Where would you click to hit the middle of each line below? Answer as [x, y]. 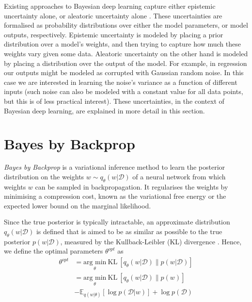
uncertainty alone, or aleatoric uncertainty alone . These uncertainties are [113, 15]
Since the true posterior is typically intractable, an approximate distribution [117, 222]
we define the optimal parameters [54, 251]
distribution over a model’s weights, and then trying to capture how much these [122, 44]
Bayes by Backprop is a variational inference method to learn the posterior [115, 167]
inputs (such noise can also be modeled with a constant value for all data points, [124, 91]
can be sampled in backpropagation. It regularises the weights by [132, 186]
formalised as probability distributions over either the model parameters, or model [126, 25]
